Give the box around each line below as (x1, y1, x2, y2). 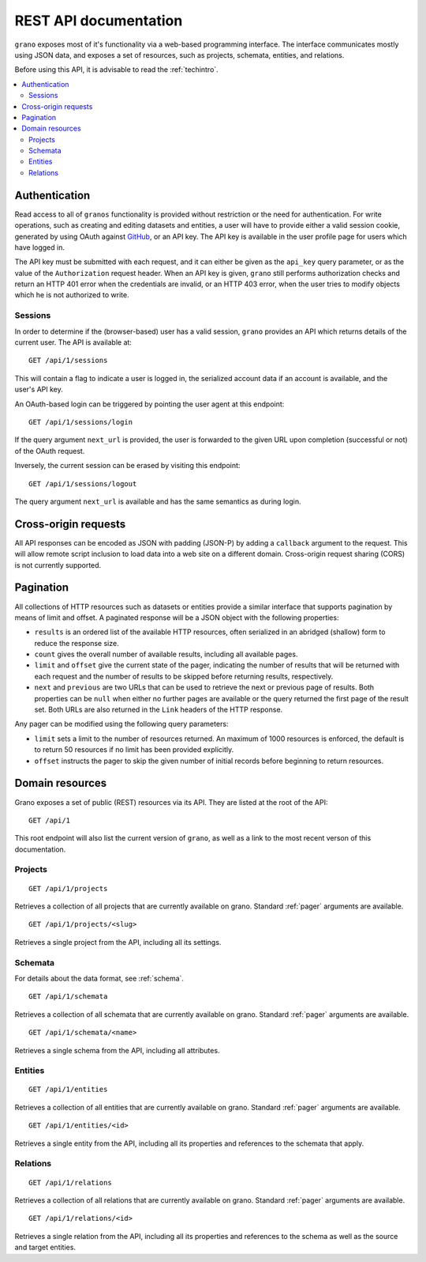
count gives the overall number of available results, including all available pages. (34, 649, 298, 659)
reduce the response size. (34, 638, 119, 648)
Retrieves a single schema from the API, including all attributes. (14, 1045, 220, 1055)
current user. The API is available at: (14, 338, 132, 347)
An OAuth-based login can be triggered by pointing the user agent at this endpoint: (14, 399, 285, 409)
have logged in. (14, 242, 65, 252)
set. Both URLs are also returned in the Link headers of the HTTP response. (34, 705, 283, 715)
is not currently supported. (14, 560, 102, 569)
